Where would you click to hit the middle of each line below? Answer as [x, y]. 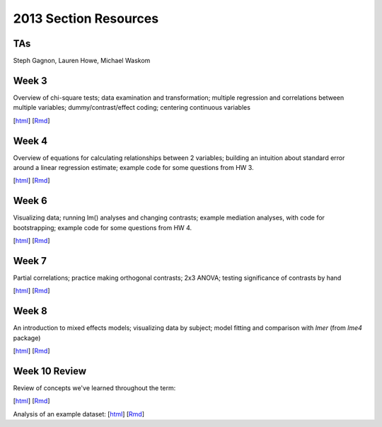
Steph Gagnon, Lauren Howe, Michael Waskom [82, 61]
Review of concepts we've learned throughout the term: [94, 388]
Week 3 [30, 80]
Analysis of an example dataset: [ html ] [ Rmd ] [79, 414]
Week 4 [30, 141]
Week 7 [30, 261]
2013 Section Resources [86, 18]
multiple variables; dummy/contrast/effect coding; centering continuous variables [132, 108]
